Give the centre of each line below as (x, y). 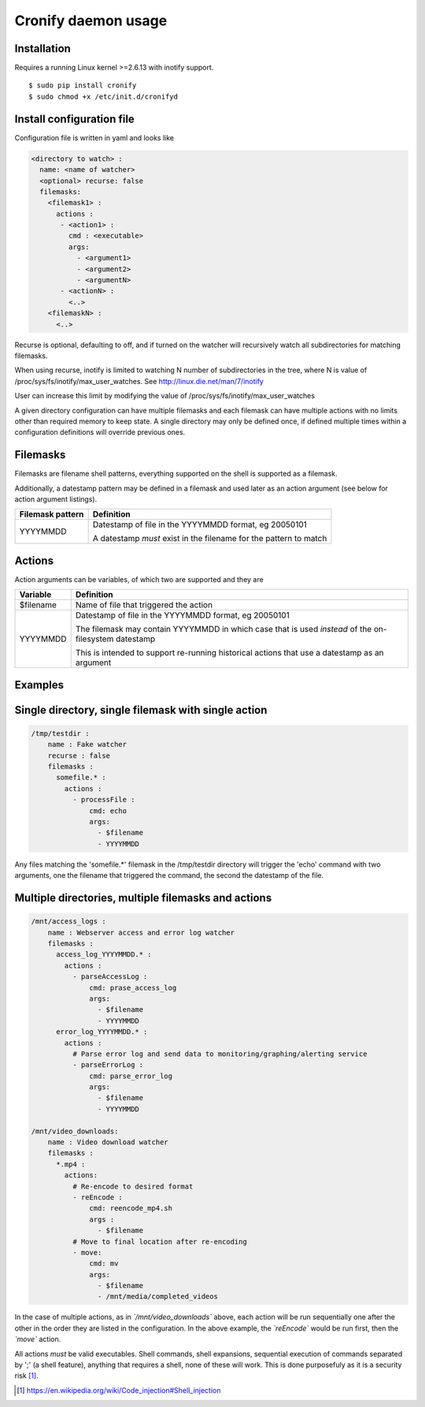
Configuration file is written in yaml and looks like (94, 137)
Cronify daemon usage (91, 21)
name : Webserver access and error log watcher (141, 932)
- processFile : (103, 800)
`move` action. (38, 1339)
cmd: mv (104, 1263)
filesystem (94, 639)
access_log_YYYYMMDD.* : (104, 955)
